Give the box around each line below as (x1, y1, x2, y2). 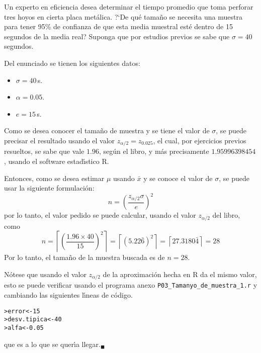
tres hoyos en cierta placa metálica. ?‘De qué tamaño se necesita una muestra (4, 11, 242, 22)
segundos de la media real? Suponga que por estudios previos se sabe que (4, 31, 230, 41)
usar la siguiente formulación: (4, 183, 95, 193)
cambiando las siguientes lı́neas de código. (4, 290, 133, 300)
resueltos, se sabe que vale (4, 146, 84, 156)
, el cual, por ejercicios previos (153, 135, 246, 145)
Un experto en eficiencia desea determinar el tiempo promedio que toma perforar (4, 2, 253, 12)
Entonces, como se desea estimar (4, 172, 105, 183)
